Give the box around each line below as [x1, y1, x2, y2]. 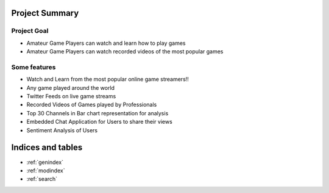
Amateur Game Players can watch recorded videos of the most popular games [26, 48, 224, 55]
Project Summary [11, 8, 79, 18]
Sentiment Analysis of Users [26, 126, 97, 134]
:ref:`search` [26, 175, 58, 183]
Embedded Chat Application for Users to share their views [26, 118, 173, 126]
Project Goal [11, 27, 49, 35]
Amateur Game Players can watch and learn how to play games [26, 39, 186, 47]
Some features [11, 63, 56, 71]
